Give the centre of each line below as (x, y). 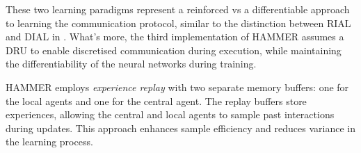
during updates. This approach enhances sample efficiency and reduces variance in (180, 128)
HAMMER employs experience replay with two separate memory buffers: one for (177, 87)
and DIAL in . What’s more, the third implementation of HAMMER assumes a (175, 37)
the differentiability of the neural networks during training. (131, 64)
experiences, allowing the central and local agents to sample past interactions (170, 114)
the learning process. (49, 142)
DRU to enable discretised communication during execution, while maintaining (174, 50)
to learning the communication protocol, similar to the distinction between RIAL (178, 23)
